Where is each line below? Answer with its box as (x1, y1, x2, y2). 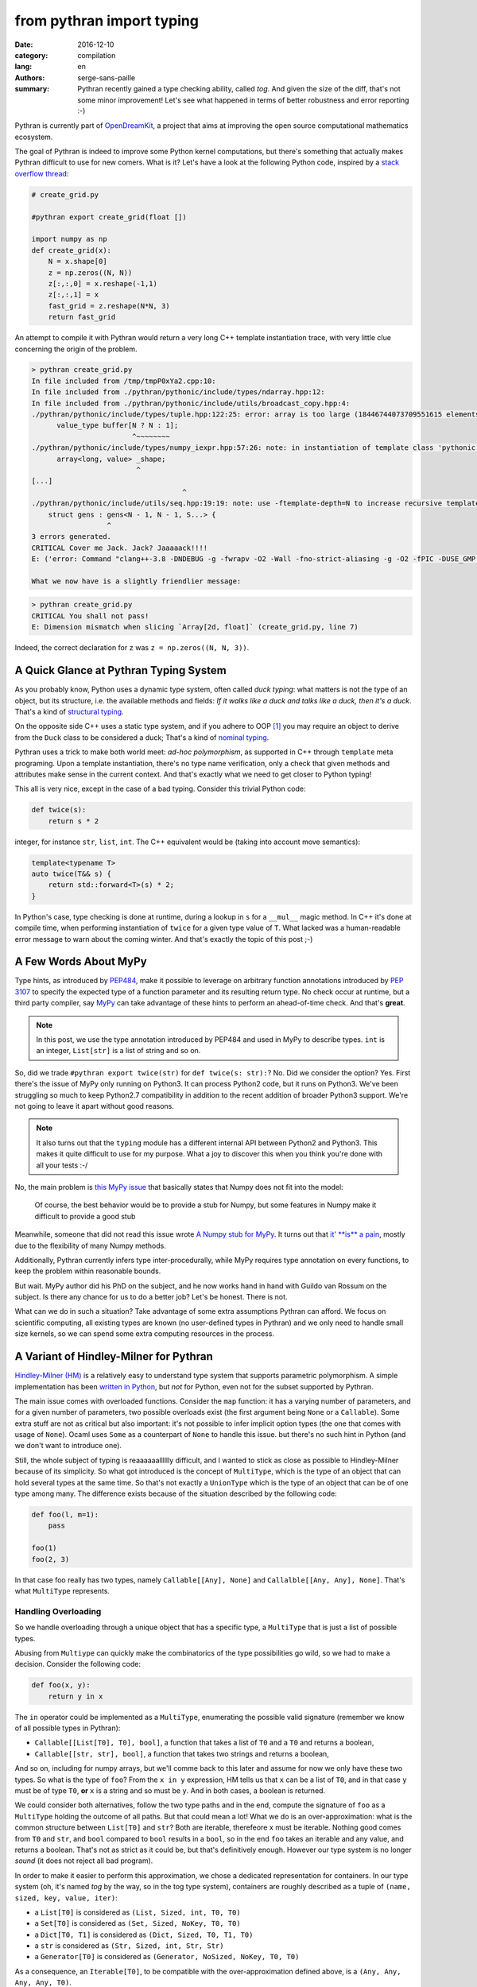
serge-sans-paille (77, 72, 136, 83)
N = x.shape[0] (48, 257, 107, 266)
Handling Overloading (14, 1605, 102, 1617)
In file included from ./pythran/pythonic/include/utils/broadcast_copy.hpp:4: (31, 398, 351, 408)
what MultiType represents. (14, 1586, 111, 1595)
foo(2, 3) (31, 1555, 70, 1563)
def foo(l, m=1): (31, 1510, 99, 1520)
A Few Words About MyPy (14, 955, 147, 969)
